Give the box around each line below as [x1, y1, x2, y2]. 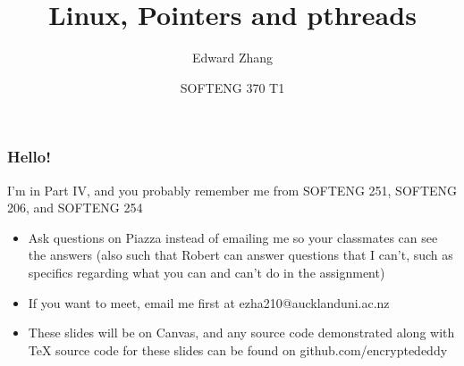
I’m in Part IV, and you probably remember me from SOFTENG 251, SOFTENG [7, 180, 458, 199]
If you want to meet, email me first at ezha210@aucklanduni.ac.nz [28, 293, 390, 312]
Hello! [7, 146, 51, 168]
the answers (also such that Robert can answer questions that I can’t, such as [28, 245, 453, 264]
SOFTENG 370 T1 [180, 78, 285, 96]
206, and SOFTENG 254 [7, 198, 143, 217]
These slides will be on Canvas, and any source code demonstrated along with [28, 323, 455, 342]
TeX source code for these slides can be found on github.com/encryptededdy [28, 340, 448, 359]
